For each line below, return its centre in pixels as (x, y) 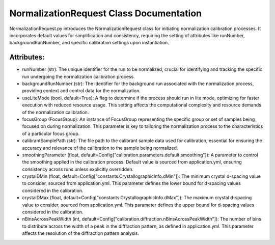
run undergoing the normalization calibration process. (78, 76)
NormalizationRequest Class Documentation (106, 13)
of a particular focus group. (51, 133)
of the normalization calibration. (56, 112)
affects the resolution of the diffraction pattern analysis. (81, 233)
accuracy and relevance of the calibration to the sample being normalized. (100, 148)
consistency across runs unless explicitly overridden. (78, 169)
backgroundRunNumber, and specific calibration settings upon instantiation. (89, 43)
